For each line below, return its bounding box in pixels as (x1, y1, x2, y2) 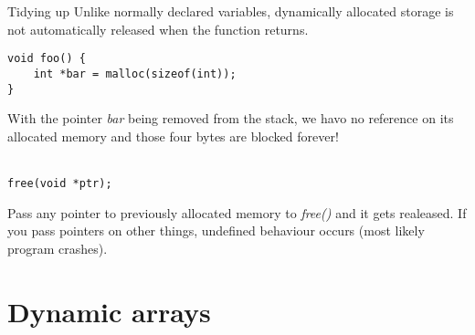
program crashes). (7, 238, 108, 257)
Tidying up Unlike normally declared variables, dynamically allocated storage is (7, 2, 454, 20)
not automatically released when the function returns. (7, 19, 309, 38)
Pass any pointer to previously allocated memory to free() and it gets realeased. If (7, 203, 467, 222)
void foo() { (7, 52, 86, 66)
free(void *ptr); (7, 176, 112, 190)
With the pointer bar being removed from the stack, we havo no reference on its (7, 109, 454, 128)
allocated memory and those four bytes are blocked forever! (7, 126, 339, 145)
